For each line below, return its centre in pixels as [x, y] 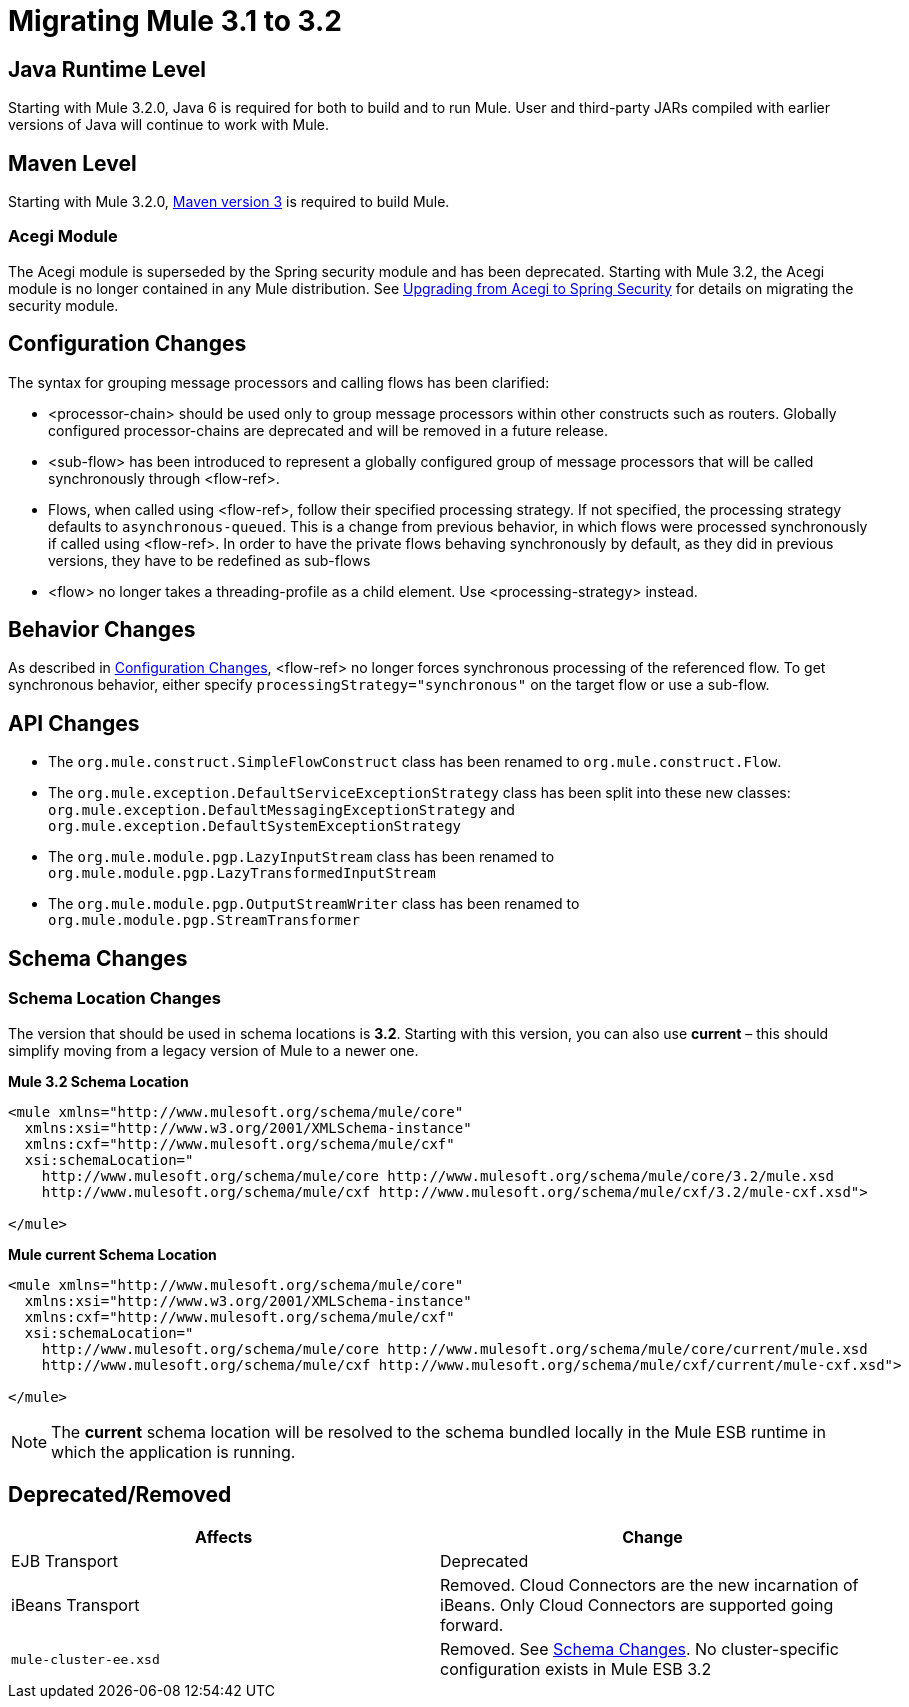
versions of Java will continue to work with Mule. [169, 125]
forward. [472, 1625]
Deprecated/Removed [120, 1494]
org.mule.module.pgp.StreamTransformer [204, 920]
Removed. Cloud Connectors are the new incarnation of [649, 1585]
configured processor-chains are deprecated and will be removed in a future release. [328, 430]
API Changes [74, 723]
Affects [223, 1537]
